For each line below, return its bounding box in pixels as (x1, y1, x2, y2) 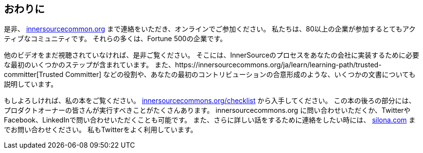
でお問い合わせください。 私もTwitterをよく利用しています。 (4, 125, 197, 134)
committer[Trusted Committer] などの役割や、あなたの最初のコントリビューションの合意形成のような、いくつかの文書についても (4, 70, 416, 79)
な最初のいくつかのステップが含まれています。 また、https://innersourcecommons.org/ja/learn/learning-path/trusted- (4, 61, 382, 69)
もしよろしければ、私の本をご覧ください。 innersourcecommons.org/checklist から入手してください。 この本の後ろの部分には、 (4, 96, 416, 105)
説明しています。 (4, 80, 58, 89)
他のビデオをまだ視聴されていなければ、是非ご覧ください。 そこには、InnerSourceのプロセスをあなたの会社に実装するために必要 (4, 51, 420, 60)
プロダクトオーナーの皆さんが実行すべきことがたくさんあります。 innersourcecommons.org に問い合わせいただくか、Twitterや (4, 106, 411, 115)
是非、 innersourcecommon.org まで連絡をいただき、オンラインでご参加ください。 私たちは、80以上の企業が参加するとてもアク (4, 25, 416, 33)
